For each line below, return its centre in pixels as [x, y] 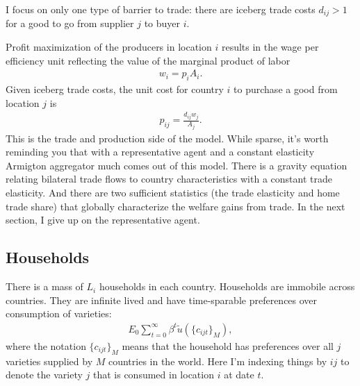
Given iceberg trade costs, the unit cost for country [115, 89]
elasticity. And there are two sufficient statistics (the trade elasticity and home [173, 193]
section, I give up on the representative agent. [103, 220]
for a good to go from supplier [70, 23]
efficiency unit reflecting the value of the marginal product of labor [148, 60]
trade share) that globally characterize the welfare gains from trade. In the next [175, 206]
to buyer [162, 23]
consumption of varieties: [59, 313]
